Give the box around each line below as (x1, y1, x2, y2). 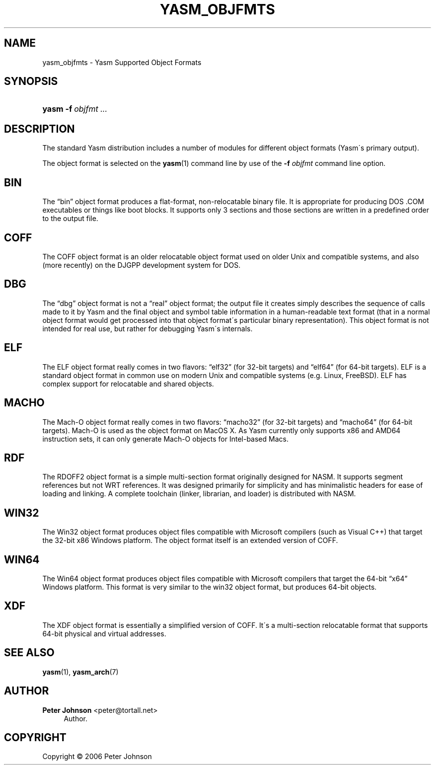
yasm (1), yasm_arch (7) (42, 667, 119, 676)
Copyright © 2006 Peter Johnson (42, 752, 152, 761)
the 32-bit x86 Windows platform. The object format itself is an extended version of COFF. (42, 536, 338, 545)
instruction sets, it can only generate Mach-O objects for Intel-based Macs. (42, 434, 289, 443)
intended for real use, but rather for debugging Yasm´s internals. (42, 324, 253, 333)
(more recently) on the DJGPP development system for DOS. (42, 260, 241, 269)
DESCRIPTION (4, 122, 75, 135)
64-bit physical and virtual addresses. (42, 629, 166, 638)
